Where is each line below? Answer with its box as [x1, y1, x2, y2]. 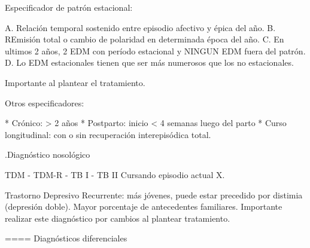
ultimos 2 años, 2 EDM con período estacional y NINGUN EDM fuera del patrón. [5, 44, 306, 57]
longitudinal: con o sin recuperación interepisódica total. [5, 128, 211, 140]
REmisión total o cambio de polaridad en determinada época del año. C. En [5, 33, 284, 45]
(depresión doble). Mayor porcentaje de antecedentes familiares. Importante [5, 200, 282, 213]
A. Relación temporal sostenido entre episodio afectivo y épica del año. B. [5, 21, 276, 33]
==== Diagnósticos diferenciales [5, 232, 127, 244]
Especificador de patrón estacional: [5, 1, 133, 13]
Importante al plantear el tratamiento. [5, 76, 145, 88]
